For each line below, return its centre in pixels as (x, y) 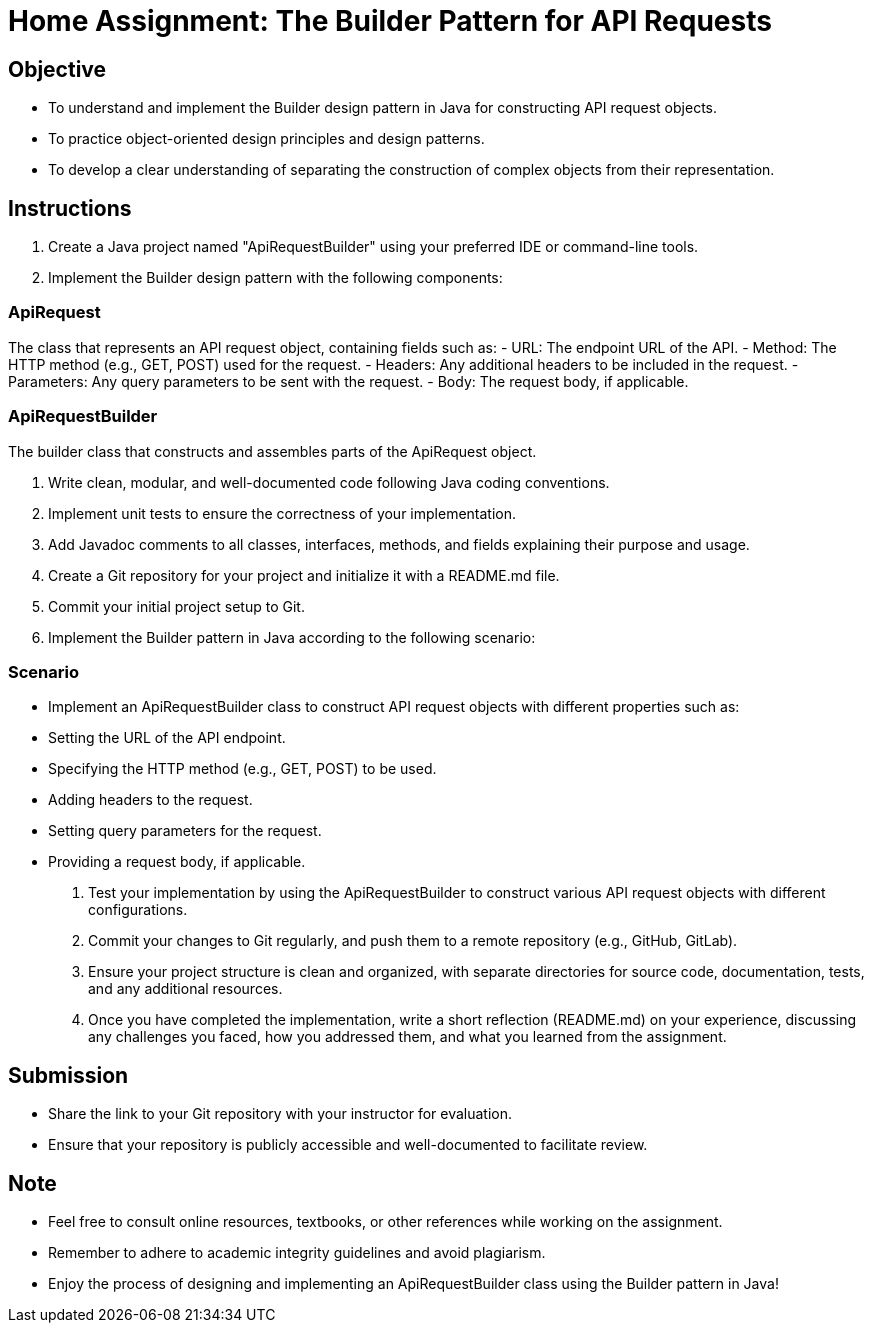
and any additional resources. (185, 989)
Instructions (70, 208)
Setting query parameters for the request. (185, 831)
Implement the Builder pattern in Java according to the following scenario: (292, 637)
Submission (68, 1075)
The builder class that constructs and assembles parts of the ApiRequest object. (272, 451)
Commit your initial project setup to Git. (176, 606)
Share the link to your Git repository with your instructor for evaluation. (280, 1114)
